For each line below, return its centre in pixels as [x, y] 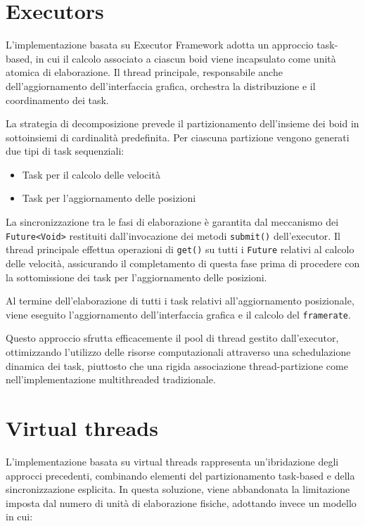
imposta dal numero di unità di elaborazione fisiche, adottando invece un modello [181, 502]
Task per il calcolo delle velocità [91, 174]
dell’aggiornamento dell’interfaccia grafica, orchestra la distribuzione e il [161, 85]
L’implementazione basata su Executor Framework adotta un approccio [160, 45]
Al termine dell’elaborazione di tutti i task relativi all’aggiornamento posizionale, [180, 301]
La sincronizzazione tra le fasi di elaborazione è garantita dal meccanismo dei [172, 222]
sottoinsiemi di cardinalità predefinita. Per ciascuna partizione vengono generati [178, 137]
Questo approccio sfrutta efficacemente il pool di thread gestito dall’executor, [172, 338]
